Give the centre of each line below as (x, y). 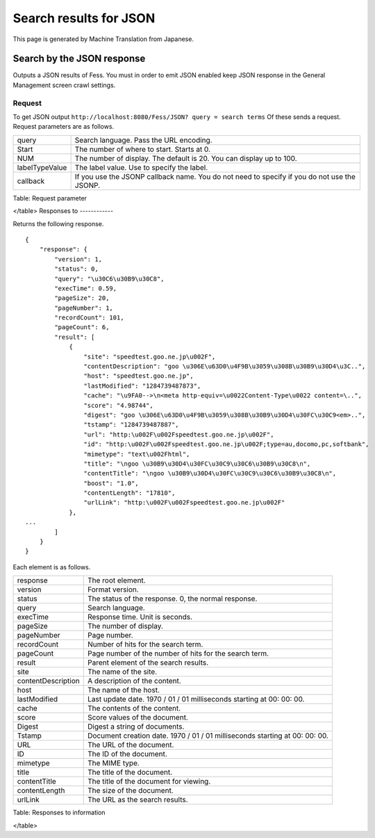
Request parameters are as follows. (64, 127)
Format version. (113, 590)
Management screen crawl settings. (64, 85)
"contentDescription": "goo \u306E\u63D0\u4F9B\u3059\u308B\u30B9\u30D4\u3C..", (225, 366)
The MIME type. (114, 764)
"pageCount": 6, (82, 327)
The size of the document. (130, 791)
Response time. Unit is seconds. (140, 617)
